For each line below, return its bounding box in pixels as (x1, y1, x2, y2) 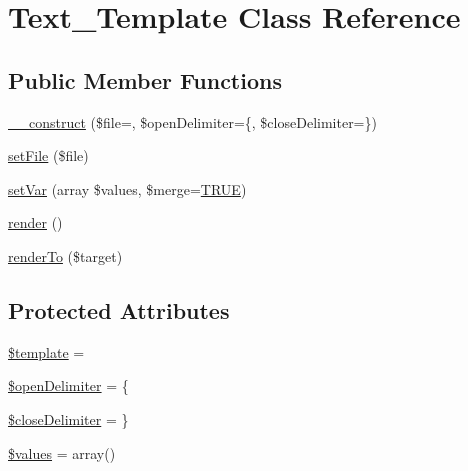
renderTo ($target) (8, 245, 123, 266)
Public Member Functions (8, 64, 282, 95)
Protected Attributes (8, 294, 230, 325)
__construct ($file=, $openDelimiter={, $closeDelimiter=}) (8, 111, 377, 132)
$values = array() (8, 442, 116, 463)
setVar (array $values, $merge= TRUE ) (8, 178, 247, 199)
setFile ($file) (8, 145, 89, 166)
